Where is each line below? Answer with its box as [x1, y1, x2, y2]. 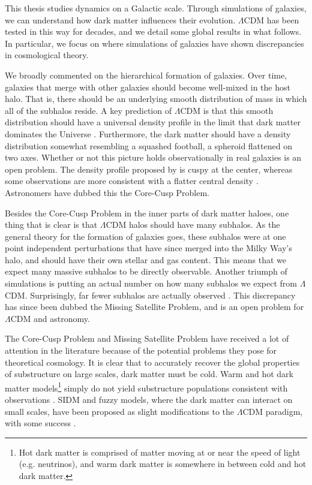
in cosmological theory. [5, 49, 89, 61]
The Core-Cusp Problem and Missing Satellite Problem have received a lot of [5, 332, 289, 345]
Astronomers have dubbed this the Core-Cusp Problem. [5, 186, 209, 198]
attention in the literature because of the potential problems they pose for [5, 344, 277, 357]
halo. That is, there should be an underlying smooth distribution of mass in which [5, 92, 307, 105]
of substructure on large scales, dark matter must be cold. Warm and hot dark [5, 367, 293, 380]
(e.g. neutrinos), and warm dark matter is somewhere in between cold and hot [19, 457, 307, 470]
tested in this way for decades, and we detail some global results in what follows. [5, 25, 302, 38]
